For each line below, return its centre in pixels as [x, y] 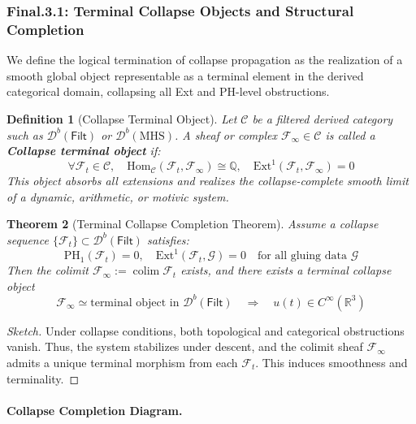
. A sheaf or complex [226, 134]
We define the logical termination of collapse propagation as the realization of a [205, 60]
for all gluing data [302, 256]
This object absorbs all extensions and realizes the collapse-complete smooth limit [208, 181]
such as [25, 134]
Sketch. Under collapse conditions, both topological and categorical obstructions [206, 330]
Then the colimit [48, 270]
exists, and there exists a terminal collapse [286, 270]
